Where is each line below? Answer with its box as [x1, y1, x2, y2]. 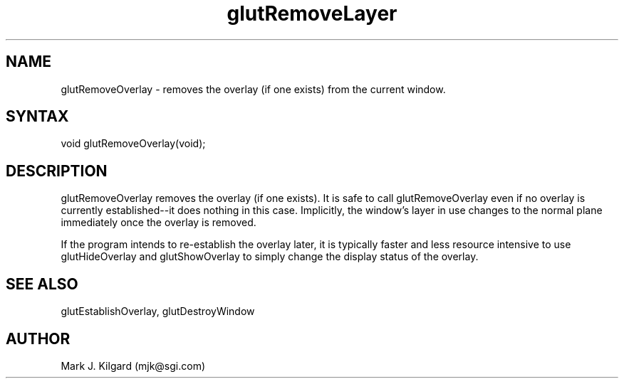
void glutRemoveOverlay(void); [61, 137, 206, 150]
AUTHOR [6, 329, 71, 348]
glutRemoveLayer [227, 1, 397, 26]
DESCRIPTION [6, 161, 108, 180]
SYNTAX [6, 107, 69, 126]
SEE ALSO [6, 274, 78, 293]
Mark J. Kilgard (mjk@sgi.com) [61, 359, 206, 372]
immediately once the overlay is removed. [61, 216, 256, 229]
